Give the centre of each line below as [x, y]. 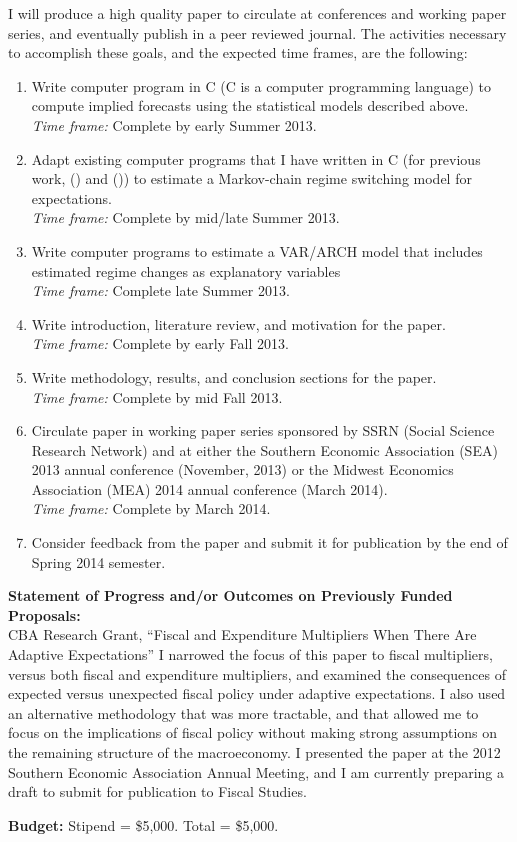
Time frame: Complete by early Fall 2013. [160, 343]
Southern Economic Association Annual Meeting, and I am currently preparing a [256, 771]
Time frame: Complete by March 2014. [151, 508]
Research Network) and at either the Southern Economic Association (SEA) [264, 449]
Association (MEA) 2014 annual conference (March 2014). [209, 488]
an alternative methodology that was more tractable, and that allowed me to [243, 712]
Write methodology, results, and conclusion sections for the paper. [234, 376]
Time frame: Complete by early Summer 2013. [174, 124]
